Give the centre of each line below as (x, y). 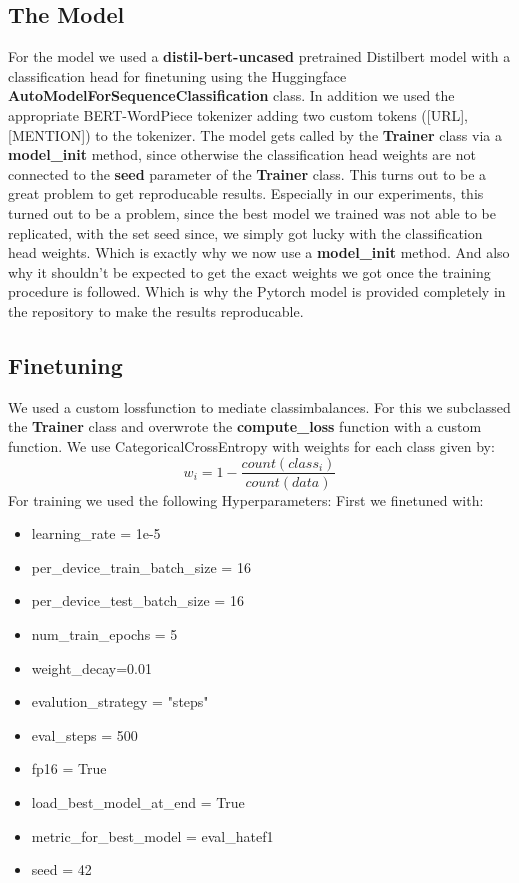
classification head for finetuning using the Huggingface (177, 75)
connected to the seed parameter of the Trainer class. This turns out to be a (247, 173)
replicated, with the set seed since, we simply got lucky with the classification (245, 232)
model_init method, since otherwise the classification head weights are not (242, 154)
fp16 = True (69, 768)
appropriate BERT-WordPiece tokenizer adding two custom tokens (212, 114)
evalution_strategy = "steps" (120, 701)
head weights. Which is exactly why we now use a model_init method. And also (259, 252)
